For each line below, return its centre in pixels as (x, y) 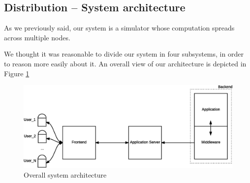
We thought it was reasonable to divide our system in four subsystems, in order (124, 54)
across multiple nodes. (37, 37)
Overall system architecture (65, 174)
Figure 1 (17, 73)
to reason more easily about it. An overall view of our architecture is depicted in (125, 63)
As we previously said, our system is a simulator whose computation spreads (119, 28)
